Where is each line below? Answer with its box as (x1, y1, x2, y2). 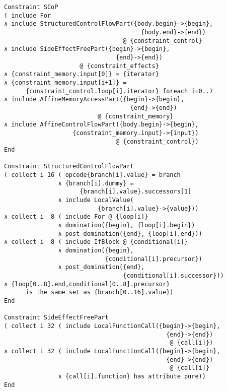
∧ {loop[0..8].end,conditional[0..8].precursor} (4, 280, 170, 288)
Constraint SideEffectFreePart (4, 314, 109, 321)
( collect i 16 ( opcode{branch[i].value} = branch (4, 171, 181, 179)
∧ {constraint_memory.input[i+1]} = (4, 79, 127, 86)
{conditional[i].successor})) (123, 272, 224, 279)
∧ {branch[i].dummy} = (58, 179, 134, 187)
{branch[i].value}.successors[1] (80, 188, 192, 195)
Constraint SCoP (4, 4, 58, 11)
